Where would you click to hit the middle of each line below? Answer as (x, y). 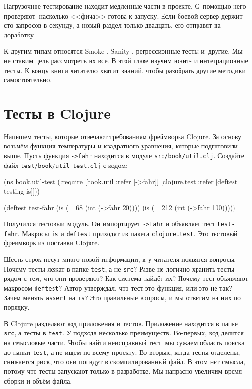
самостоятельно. (28, 80)
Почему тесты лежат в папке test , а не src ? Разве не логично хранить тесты (119, 269)
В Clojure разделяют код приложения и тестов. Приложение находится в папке (121, 323)
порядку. (17, 307)
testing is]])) (22, 191)
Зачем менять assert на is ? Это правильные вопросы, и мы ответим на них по (122, 297)
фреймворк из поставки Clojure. (52, 243)
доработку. (20, 34)
